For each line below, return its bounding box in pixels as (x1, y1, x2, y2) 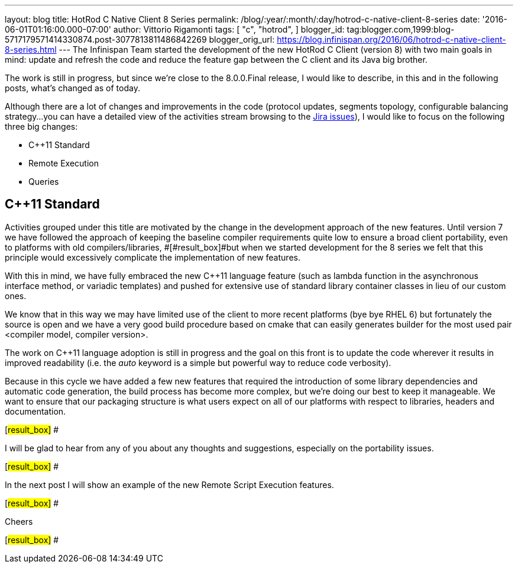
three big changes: (5, 121, 78, 131)
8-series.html (5, 44, 57, 54)
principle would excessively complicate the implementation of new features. (5, 252, 300, 262)
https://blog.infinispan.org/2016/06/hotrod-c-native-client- (277, 34, 506, 44)
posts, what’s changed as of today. (5, 83, 140, 93)
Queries (28, 177, 59, 187)
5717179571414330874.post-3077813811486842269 (5, 34, 207, 44)
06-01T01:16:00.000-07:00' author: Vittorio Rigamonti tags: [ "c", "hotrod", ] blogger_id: (5, 24, 345, 34)
